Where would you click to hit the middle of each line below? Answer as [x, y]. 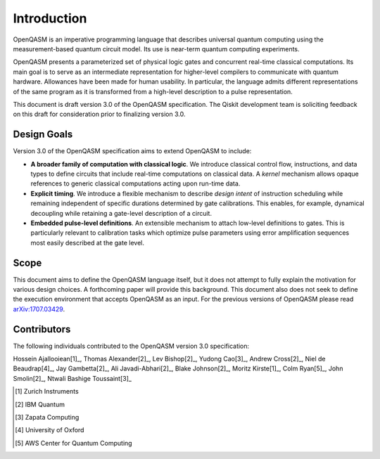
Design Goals [43, 135]
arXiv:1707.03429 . [39, 309]
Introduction [50, 18]
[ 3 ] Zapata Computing [47, 418]
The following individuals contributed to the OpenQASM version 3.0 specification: [131, 346]
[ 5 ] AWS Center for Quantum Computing [74, 443]
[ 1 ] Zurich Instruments [47, 392]
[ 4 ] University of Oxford [50, 430]
